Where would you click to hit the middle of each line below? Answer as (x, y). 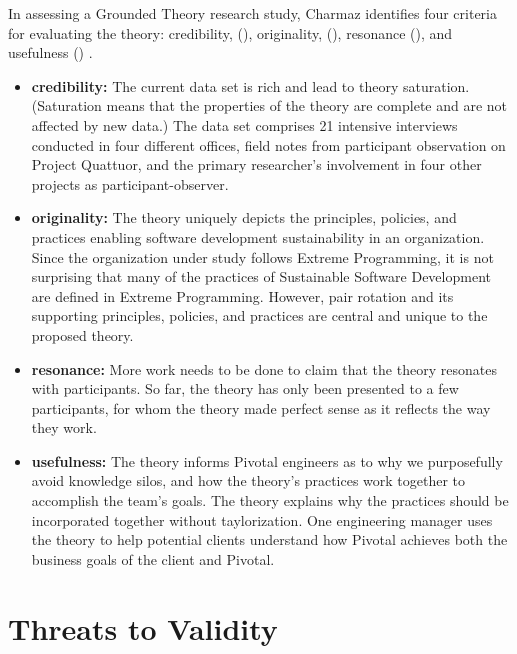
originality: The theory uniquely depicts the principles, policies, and (244, 217)
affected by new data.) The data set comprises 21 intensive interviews (244, 124)
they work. (64, 427)
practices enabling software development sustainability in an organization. (258, 236)
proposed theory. (82, 334)
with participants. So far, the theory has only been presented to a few (245, 388)
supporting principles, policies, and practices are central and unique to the (259, 315)
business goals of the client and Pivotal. (153, 558)
